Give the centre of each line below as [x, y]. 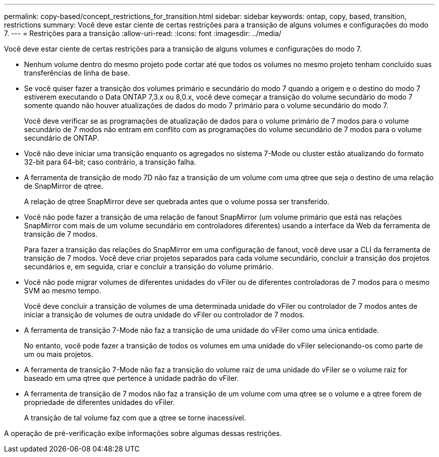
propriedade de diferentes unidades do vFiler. [99, 402]
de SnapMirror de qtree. [64, 186]
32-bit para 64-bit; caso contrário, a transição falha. [110, 162]
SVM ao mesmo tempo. [63, 291]
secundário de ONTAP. [62, 138]
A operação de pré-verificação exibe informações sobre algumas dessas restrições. [143, 433]
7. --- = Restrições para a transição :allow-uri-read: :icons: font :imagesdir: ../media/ [143, 33]
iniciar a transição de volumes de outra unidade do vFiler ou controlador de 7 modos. [165, 315]
